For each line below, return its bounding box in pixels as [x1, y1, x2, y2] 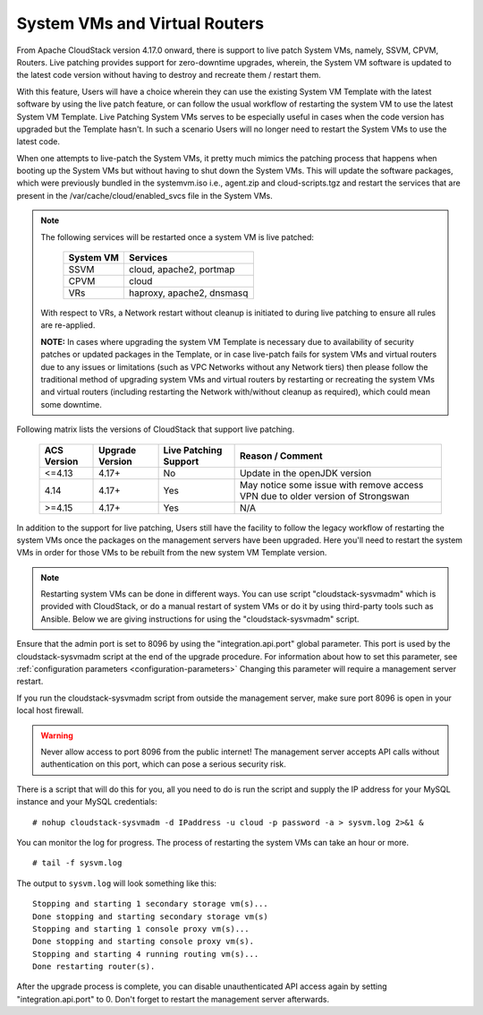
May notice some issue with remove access [239, 478, 424, 491]
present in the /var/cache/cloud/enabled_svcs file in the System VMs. [16, 190, 273, 201]
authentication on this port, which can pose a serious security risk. [40, 759, 286, 770]
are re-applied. [40, 320, 96, 331]
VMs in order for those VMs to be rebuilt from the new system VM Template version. [16, 547, 327, 558]
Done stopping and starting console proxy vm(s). [32, 936, 255, 947]
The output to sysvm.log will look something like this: [16, 878, 217, 889]
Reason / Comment [239, 449, 323, 461]
